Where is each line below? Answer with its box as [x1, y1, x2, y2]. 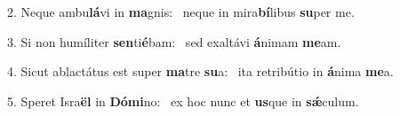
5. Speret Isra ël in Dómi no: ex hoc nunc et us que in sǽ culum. [7, 91, 359, 110]
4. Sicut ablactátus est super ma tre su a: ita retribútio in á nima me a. [7, 62, 394, 81]
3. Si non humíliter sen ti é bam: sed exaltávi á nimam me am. [7, 32, 341, 50]
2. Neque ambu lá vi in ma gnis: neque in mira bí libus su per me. [7, 3, 355, 20]
